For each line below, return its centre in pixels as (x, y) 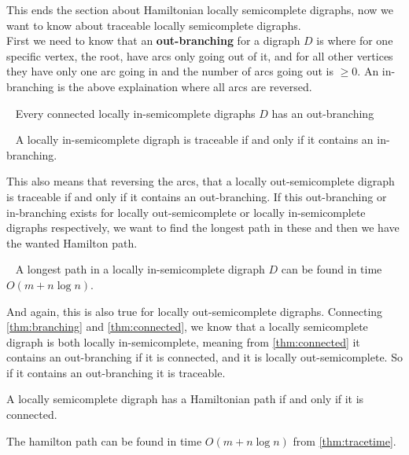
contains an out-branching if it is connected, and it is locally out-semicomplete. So (204, 357)
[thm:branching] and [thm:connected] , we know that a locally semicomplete (187, 327)
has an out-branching (323, 113)
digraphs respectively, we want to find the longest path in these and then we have (203, 228)
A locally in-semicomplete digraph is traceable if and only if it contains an (194, 139)
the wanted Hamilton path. (72, 242)
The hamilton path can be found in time (104, 440)
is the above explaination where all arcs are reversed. (185, 86)
